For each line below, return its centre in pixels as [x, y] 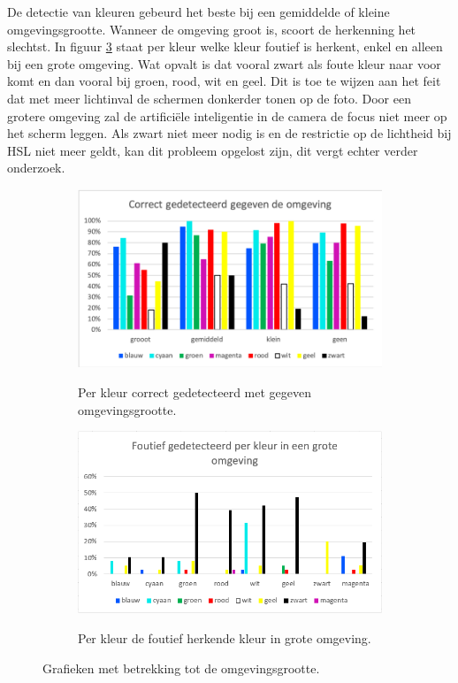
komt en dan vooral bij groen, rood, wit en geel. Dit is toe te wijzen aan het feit [224, 81]
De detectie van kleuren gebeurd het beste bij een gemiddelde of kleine [198, 12]
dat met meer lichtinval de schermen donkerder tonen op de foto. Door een [209, 98]
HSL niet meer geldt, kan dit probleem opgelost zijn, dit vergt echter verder [213, 150]
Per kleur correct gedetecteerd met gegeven [195, 391]
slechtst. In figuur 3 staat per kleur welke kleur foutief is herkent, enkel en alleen [225, 46]
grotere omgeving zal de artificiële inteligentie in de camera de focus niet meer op [227, 115]
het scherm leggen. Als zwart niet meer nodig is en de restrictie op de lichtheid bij [229, 133]
